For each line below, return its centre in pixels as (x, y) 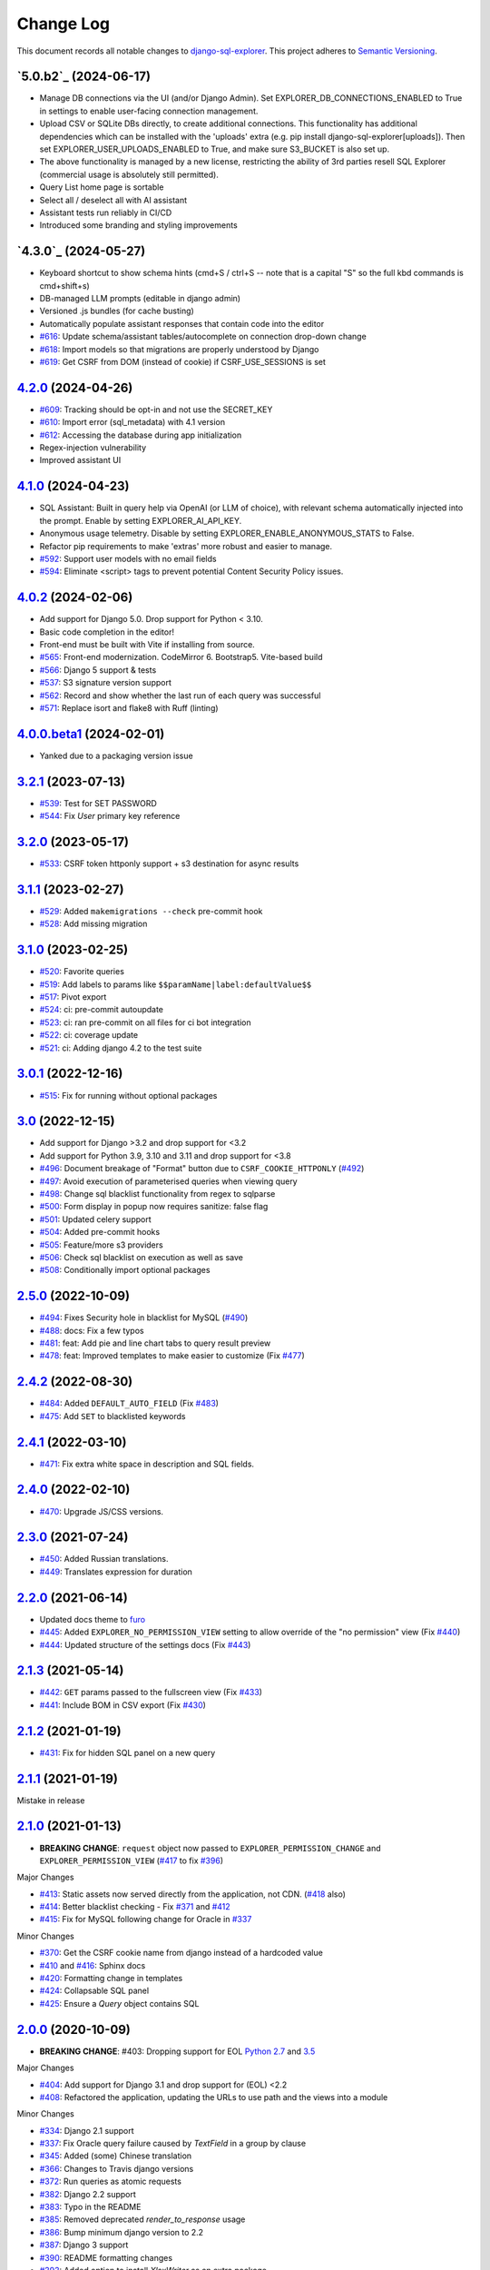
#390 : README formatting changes (106, 2257)
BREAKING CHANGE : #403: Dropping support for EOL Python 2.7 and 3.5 (177, 2051)
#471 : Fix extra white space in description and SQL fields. (147, 1464)
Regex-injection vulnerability (93, 448)
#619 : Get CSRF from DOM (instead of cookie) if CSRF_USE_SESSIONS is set (183, 362)
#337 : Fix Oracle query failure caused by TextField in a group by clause (173, 2144)
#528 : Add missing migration (93, 924)
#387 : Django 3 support (84, 2245)
